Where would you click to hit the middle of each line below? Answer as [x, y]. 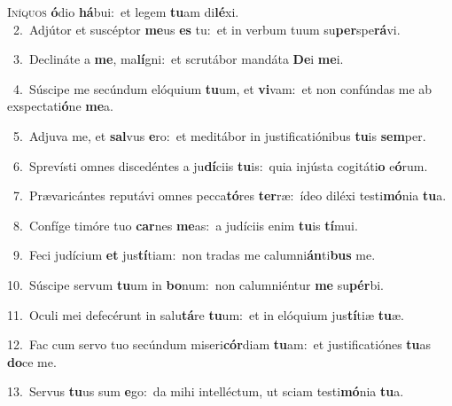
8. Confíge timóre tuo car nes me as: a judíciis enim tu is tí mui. [185, 225]
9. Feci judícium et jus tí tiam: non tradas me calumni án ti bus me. [194, 255]
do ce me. [32, 361]
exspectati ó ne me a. [60, 106]
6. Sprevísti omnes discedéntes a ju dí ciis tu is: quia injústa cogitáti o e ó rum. [220, 165]
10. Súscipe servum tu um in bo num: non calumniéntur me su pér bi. [195, 284]
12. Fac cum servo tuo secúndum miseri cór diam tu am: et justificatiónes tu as [219, 344]
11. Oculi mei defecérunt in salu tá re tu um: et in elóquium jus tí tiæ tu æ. [206, 314]
